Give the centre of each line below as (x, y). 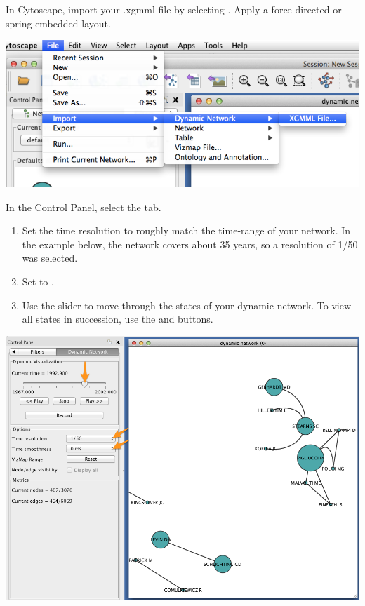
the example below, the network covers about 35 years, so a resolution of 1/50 (190, 244)
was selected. (50, 258)
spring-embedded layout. (58, 23)
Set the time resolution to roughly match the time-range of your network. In (186, 230)
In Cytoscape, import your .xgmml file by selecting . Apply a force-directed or (174, 9)
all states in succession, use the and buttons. (118, 319)
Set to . (38, 282)
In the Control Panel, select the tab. (84, 207)
